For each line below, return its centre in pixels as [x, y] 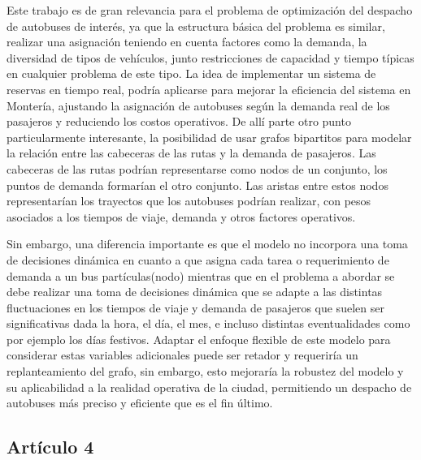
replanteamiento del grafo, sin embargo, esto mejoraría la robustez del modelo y [205, 371]
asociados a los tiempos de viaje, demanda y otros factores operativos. [181, 216]
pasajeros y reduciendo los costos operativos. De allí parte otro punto [179, 121]
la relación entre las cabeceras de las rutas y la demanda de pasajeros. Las [191, 153]
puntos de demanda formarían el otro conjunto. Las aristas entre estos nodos [197, 185]
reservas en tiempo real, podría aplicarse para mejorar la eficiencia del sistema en [209, 89]
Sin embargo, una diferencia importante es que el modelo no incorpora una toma [207, 244]
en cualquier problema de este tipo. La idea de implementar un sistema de [191, 73]
